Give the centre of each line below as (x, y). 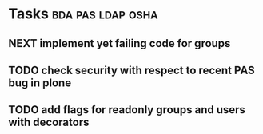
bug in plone (40, 83)
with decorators (49, 122)
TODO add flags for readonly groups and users (127, 110)
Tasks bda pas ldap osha (83, 14)
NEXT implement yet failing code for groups (120, 43)
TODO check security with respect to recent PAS (131, 70)
